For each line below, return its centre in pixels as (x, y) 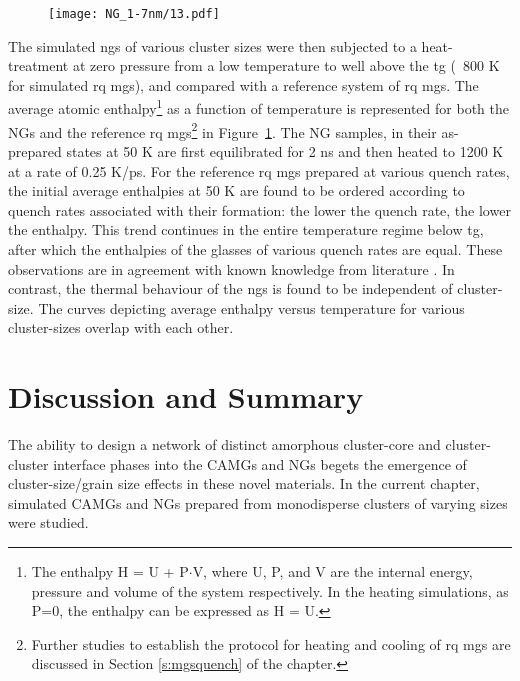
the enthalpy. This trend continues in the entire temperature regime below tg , (246, 229)
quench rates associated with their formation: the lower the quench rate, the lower (259, 209)
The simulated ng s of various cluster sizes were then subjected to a (212, 45)
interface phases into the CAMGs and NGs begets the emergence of (260, 463)
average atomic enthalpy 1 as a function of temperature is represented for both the (258, 107)
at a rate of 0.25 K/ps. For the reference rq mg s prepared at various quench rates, (259, 170)
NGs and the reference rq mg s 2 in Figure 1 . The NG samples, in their (222, 130)
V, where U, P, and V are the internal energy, (332, 570)
